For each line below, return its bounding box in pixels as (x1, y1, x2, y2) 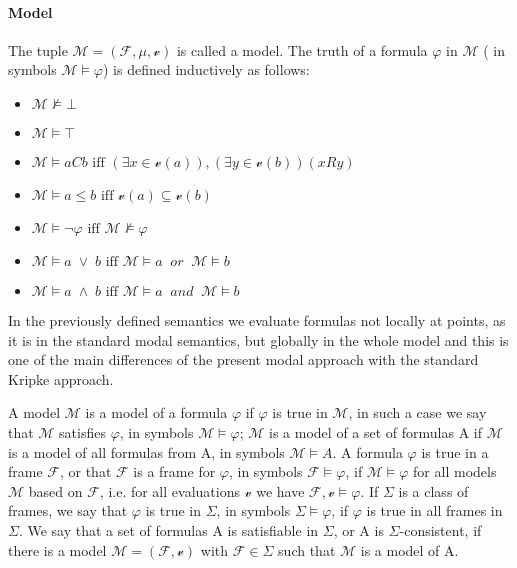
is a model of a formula (85, 402, 228, 423)
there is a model (8, 539, 107, 560)
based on (28, 480, 83, 501)
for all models (413, 461, 497, 482)
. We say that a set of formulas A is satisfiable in (18, 519, 319, 540)
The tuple (8, 39, 68, 60)
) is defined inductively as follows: (103, 59, 310, 80)
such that (278, 539, 336, 560)
